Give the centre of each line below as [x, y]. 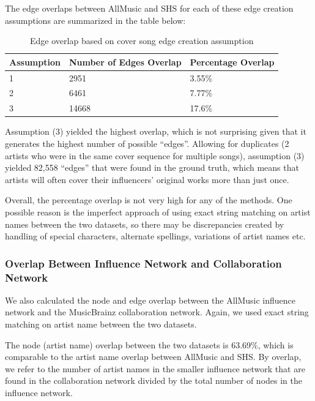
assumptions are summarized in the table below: [95, 20]
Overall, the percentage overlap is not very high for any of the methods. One [149, 200]
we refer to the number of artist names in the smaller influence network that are [155, 368]
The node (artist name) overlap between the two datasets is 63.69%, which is [149, 344]
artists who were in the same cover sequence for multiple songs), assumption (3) [155, 155]
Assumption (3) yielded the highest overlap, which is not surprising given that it [156, 131]
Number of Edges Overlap [125, 62]
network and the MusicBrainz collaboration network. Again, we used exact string [157, 312]
